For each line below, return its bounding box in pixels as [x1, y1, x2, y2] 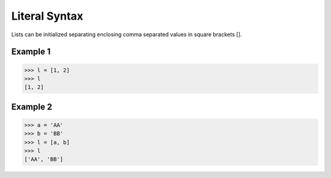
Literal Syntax [11, 9, 84, 23]
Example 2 [11, 101, 52, 112]
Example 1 [11, 47, 51, 57]
